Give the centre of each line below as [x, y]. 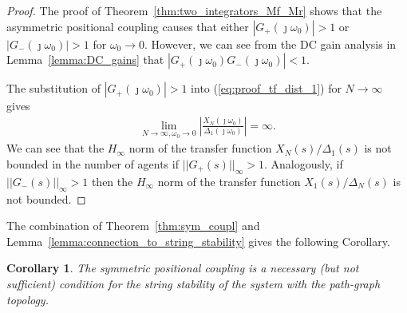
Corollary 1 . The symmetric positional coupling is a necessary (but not [183, 268]
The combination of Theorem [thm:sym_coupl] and [133, 226]
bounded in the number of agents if [93, 164]
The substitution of [54, 88]
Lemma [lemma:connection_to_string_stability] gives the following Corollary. [198, 241]
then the [112, 181]
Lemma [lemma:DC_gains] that [85, 59]
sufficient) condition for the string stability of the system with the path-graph [194, 283]
